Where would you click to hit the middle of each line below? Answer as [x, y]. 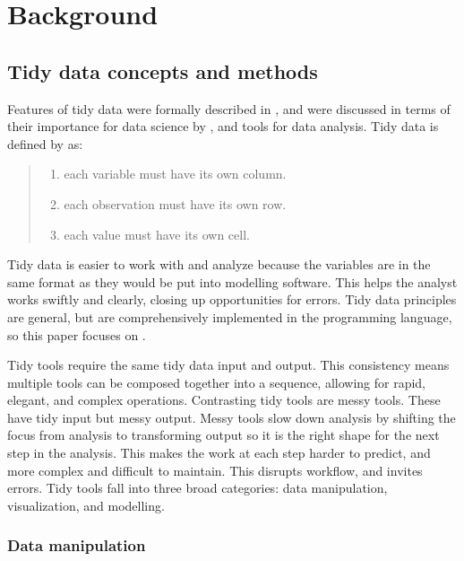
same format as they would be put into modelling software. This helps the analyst [232, 281]
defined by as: [45, 143]
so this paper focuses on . [77, 334]
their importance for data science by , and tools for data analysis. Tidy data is [223, 126]
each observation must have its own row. [175, 203]
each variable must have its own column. [175, 174]
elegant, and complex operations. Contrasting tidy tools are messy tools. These [224, 400]
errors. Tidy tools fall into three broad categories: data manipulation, [198, 488]
